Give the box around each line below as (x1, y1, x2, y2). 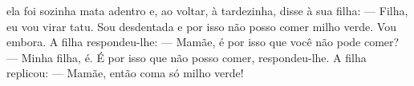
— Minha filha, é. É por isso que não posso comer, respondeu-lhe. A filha (6, 49, 367, 65)
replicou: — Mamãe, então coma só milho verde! (6, 64, 244, 81)
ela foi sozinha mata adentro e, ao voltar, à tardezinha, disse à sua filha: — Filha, (6, 2, 408, 18)
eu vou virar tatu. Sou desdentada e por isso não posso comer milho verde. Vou (6, 18, 396, 34)
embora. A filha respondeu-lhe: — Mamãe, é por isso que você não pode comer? (6, 33, 400, 50)
